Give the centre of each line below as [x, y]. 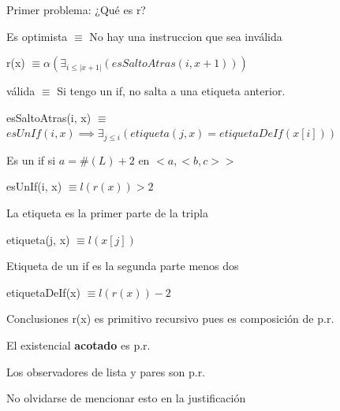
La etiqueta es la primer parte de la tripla [107, 213]
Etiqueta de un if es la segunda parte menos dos [123, 266]
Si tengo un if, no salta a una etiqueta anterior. [171, 91]
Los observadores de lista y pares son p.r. [106, 371]
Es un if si [31, 159]
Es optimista [37, 36]
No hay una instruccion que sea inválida [186, 36]
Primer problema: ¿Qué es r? [76, 9]
